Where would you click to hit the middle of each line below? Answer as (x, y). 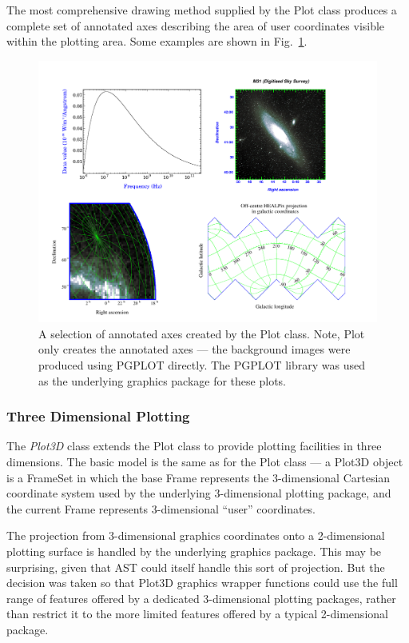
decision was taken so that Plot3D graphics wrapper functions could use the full (202, 583)
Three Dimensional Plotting (98, 416)
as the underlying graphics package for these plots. (162, 380)
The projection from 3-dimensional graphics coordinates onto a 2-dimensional (196, 535)
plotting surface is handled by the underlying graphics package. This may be (194, 551)
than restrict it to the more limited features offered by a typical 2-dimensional (197, 614)
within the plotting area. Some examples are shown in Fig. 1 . (157, 41)
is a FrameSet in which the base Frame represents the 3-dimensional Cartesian (199, 477)
